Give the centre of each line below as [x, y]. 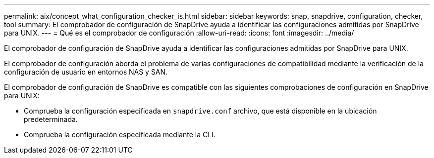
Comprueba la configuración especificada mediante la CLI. [120, 135]
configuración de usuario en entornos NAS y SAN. [86, 72]
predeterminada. [51, 119]
